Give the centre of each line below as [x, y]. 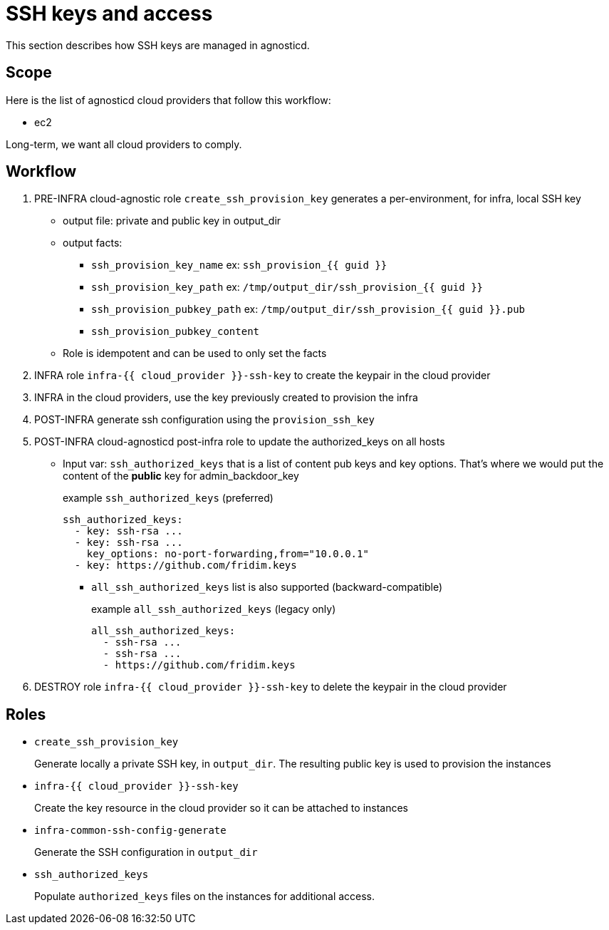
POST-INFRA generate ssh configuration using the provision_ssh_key [204, 420]
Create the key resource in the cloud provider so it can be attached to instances [222, 808]
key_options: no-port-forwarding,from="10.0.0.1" [228, 554]
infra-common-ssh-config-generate [130, 831]
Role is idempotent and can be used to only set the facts [195, 353]
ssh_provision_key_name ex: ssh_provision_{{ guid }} [239, 265]
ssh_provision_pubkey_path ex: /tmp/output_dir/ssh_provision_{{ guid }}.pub [308, 309]
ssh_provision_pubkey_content [176, 332]
